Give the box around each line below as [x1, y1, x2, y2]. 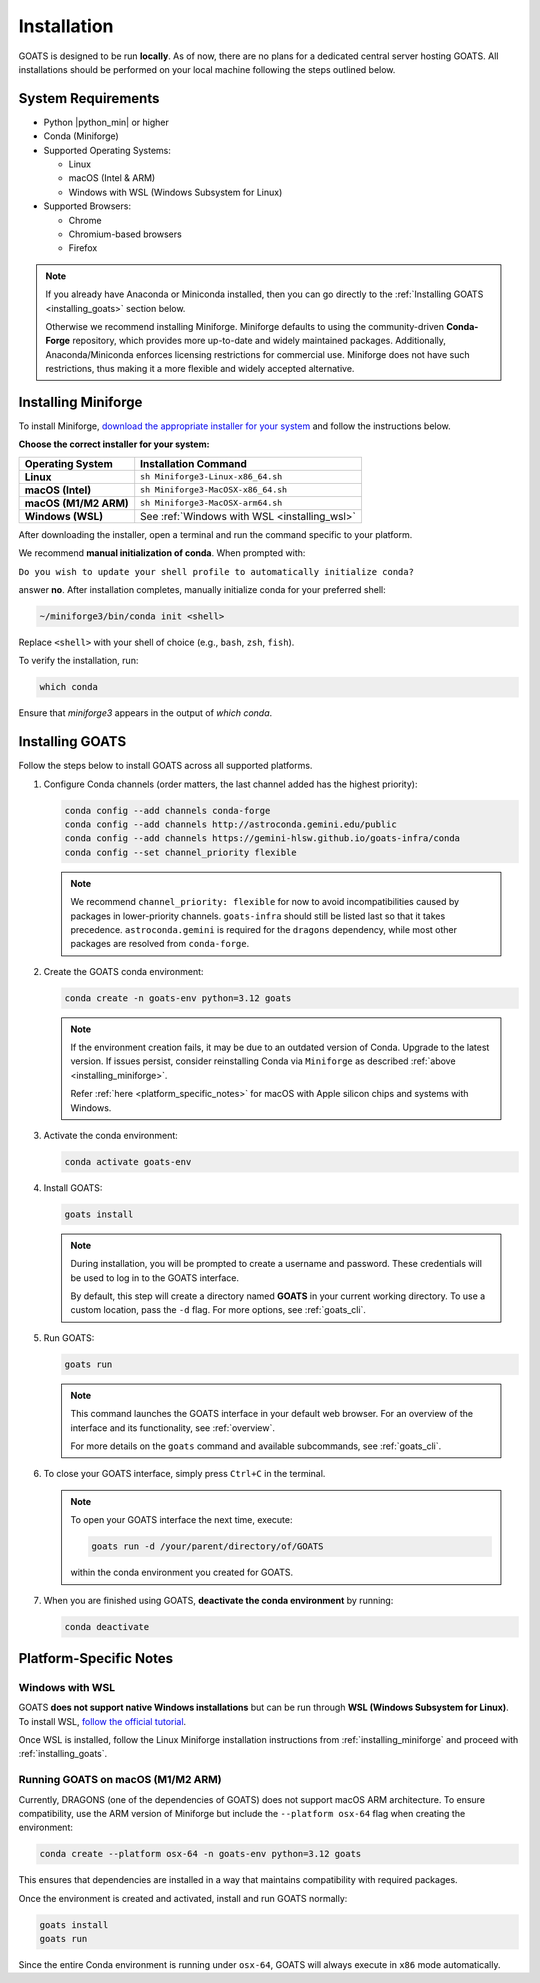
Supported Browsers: [43, 200, 132, 212]
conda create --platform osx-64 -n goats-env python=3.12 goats [39, 1848, 362, 1860]
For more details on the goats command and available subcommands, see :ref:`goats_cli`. [70, 1440, 442, 1452]
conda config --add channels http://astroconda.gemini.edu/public [64, 818, 397, 830]
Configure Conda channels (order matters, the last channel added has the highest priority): [43, 778, 418, 790]
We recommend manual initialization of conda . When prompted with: [18, 547, 306, 559]
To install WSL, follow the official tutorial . [18, 1715, 187, 1727]
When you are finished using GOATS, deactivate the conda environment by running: [43, 1594, 394, 1606]
